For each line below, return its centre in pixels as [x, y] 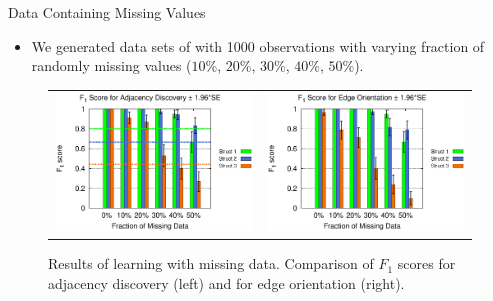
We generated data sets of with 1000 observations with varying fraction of [258, 45]
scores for [426, 263]
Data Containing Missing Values [107, 12]
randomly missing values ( [111, 65]
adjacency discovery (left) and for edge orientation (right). [226, 282]
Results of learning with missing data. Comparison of [211, 263]
